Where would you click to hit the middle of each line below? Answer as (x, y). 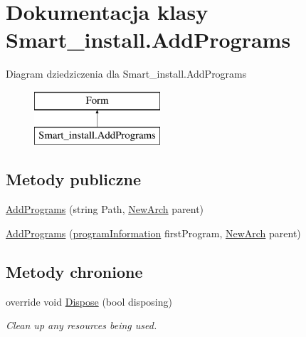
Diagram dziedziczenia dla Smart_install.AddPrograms (126, 74)
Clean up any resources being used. (81, 325)
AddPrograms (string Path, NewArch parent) (105, 209)
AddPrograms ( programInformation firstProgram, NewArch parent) (153, 233)
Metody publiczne (73, 179)
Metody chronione (74, 271)
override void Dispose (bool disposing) (89, 301)
